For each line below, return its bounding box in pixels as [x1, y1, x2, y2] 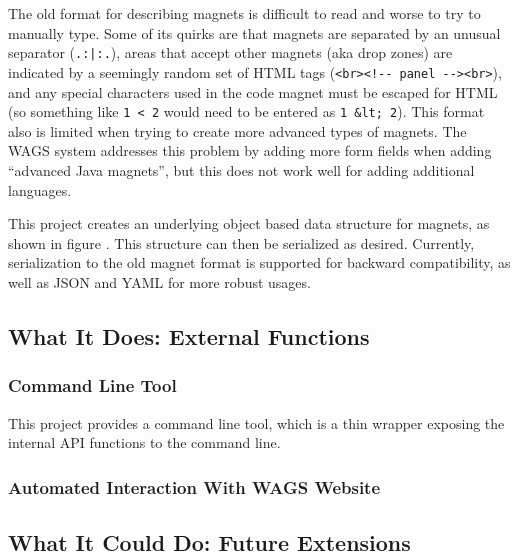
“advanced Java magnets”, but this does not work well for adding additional [8, 159, 475, 180]
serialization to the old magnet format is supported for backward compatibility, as [8, 252, 511, 273]
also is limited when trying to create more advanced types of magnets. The [8, 120, 467, 141]
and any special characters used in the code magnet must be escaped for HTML [8, 81, 498, 102]
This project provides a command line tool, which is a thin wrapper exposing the [8, 412, 505, 433]
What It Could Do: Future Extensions [8, 526, 411, 557]
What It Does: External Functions [8, 320, 370, 351]
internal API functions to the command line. [8, 432, 281, 453]
